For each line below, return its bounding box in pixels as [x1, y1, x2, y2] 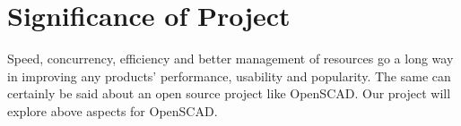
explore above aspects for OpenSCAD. [7, 101, 218, 120]
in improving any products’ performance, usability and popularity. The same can [7, 66, 451, 85]
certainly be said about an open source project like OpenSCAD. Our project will [7, 84, 451, 103]
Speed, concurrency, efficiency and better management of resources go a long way [7, 49, 454, 68]
